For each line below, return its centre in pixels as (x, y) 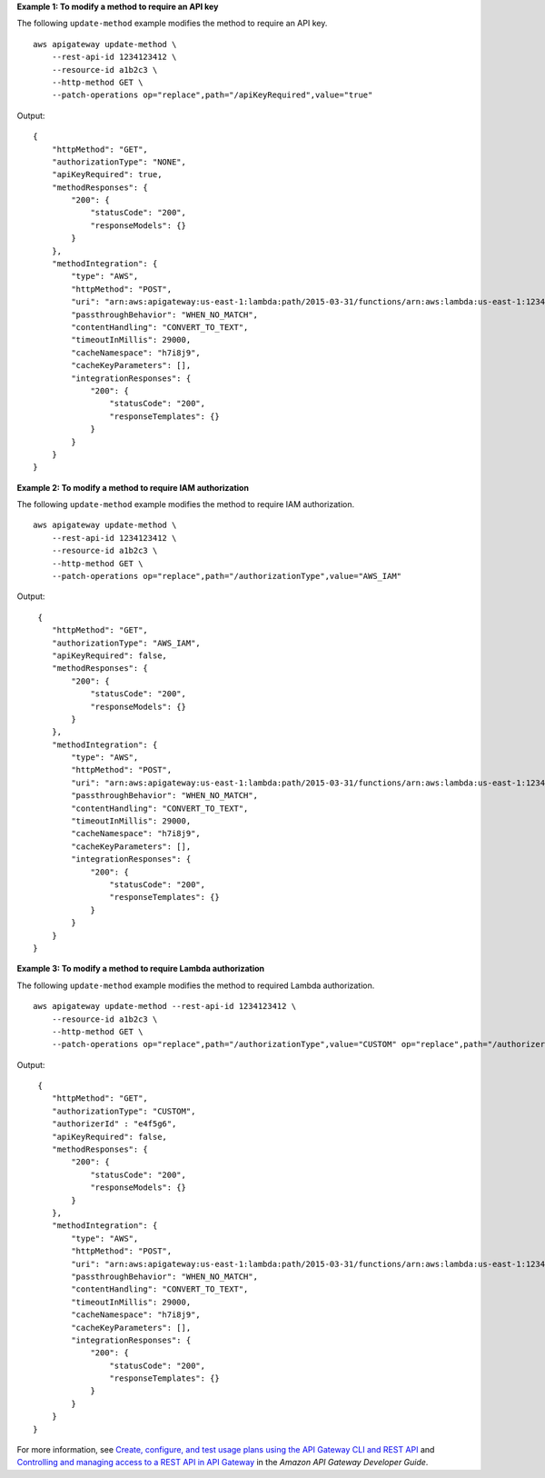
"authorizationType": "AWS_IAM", (126, 643)
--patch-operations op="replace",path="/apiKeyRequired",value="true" (212, 95)
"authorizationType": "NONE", (119, 162)
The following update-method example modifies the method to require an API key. (172, 24)
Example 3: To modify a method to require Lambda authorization (141, 969)
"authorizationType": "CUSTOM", (124, 1111)
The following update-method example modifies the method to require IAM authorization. (185, 504)
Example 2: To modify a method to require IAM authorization (133, 487)
